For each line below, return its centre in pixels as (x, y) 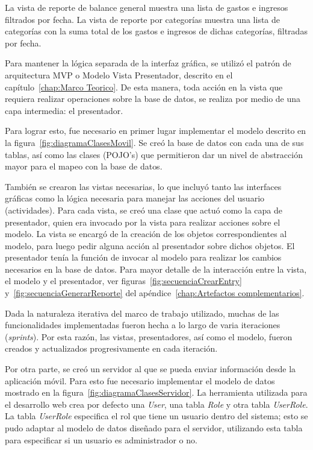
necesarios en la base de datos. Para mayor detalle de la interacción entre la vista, (156, 269)
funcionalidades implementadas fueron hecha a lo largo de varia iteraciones (143, 325)
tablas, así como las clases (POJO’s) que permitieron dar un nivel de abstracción (154, 154)
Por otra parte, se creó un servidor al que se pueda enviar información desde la (150, 369)
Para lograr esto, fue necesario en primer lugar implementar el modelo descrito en (156, 131)
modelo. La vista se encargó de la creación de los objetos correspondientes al (146, 234)
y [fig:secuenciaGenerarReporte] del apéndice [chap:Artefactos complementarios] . (155, 293)
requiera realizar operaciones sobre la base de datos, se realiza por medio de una (153, 99)
